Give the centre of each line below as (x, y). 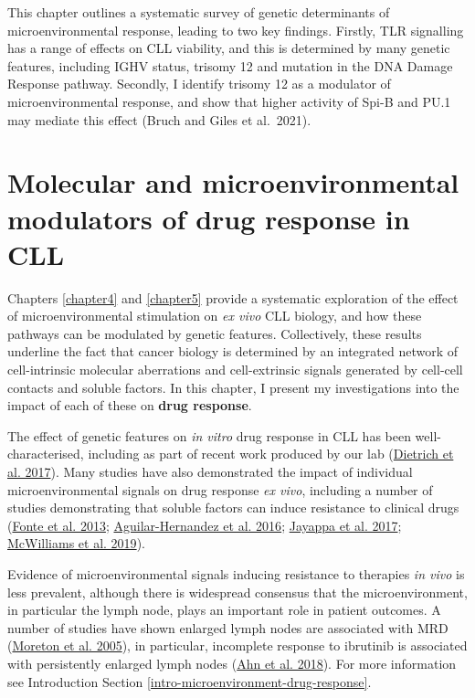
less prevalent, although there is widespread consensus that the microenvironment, (237, 592)
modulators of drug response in (209, 218)
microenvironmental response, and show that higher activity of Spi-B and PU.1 (229, 101)
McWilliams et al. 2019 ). (76, 543)
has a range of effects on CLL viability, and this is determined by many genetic (229, 48)
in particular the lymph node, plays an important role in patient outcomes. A (224, 610)
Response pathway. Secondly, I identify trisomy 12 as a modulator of (199, 84)
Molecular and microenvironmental (233, 182)
